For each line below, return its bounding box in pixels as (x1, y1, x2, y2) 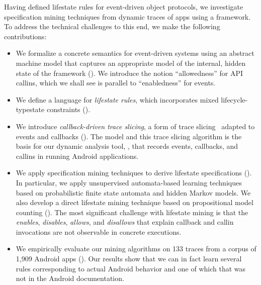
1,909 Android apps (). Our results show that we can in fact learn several (16, 253, 242, 264)
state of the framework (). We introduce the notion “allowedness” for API (16, 67, 243, 78)
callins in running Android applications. (16, 150, 139, 161)
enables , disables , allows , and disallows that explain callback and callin (16, 217, 234, 227)
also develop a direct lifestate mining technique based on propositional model (16, 197, 253, 208)
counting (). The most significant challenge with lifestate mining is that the (16, 207, 248, 217)
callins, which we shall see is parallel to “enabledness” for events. (16, 77, 216, 88)
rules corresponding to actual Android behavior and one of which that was (16, 263, 246, 273)
